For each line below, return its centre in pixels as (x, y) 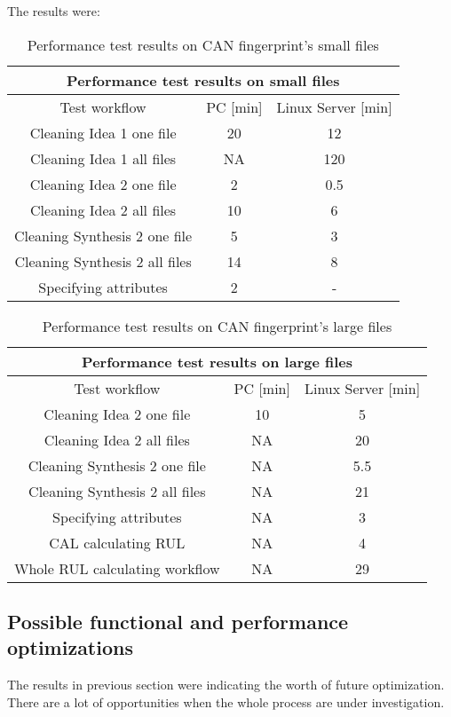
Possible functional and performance (178, 621)
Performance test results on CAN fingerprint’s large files (217, 326)
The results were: (54, 11)
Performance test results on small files (203, 80)
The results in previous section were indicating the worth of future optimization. (226, 685)
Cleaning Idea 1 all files (103, 158)
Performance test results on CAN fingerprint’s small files (203, 44)
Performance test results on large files (218, 361)
